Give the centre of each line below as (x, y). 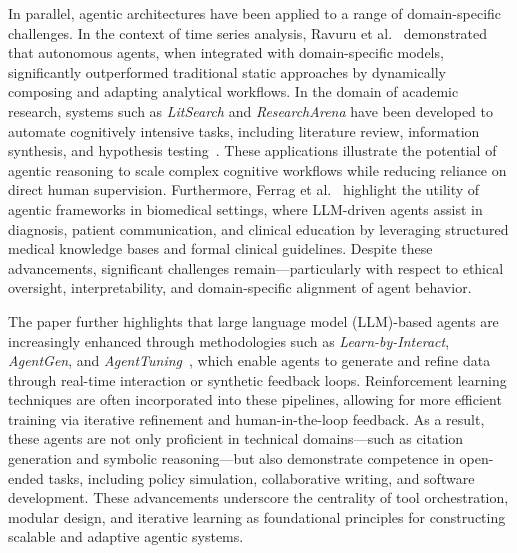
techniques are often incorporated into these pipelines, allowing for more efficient (255, 399)
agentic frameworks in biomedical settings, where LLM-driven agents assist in (245, 208)
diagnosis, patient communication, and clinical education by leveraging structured (258, 228)
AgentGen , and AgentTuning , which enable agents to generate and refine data (249, 360)
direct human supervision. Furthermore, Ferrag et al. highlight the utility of (244, 189)
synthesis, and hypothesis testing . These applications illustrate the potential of (252, 150)
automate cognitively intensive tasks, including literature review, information (244, 130)
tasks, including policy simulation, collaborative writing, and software (261, 477)
